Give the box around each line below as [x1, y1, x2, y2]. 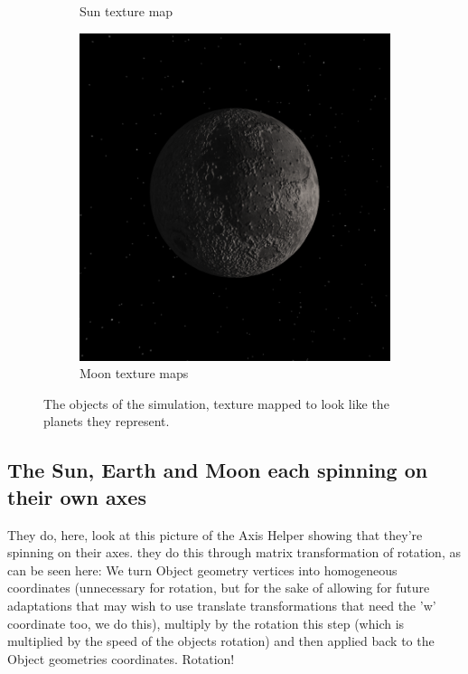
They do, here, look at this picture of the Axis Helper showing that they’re [7, 525, 423, 544]
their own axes [7, 482, 146, 510]
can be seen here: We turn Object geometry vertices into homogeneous [7, 560, 398, 579]
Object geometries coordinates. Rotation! [7, 649, 235, 668]
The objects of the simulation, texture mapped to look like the [43, 394, 389, 413]
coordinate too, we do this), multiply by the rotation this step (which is [7, 613, 405, 632]
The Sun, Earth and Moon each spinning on [7, 456, 428, 484]
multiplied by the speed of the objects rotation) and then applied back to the [7, 631, 435, 650]
